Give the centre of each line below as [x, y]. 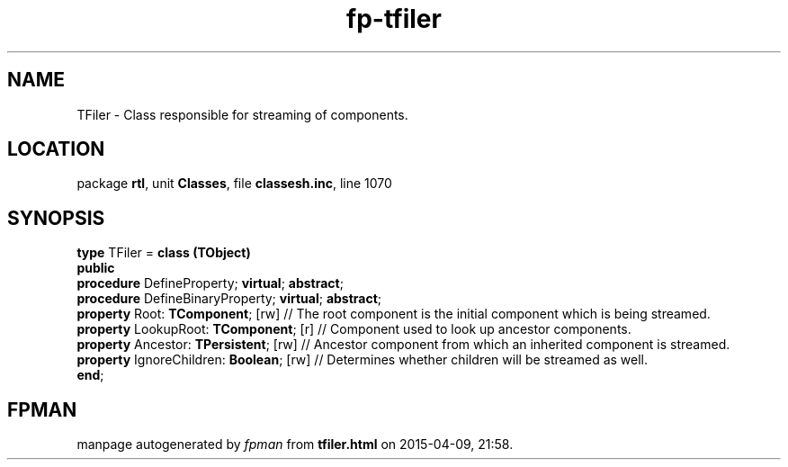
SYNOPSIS [56, 218]
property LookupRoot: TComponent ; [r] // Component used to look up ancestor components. [354, 329]
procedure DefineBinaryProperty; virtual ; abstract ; [229, 299]
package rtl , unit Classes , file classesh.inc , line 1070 [234, 184]
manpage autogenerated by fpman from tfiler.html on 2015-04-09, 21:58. [295, 445]
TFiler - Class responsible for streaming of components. [242, 114]
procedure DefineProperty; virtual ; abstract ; [210, 283]
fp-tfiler [394, 19]
